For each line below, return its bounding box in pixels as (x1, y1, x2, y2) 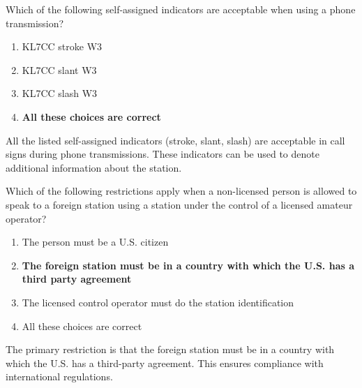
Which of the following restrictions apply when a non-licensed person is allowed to (6, 184, 357, 198)
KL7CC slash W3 (22, 86, 98, 100)
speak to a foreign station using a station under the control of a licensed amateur (6, 197, 353, 211)
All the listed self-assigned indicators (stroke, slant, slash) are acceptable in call (6, 133, 345, 147)
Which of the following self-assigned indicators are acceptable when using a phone (6, 2, 356, 16)
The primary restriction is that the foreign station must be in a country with (6, 342, 335, 357)
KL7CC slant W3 (22, 62, 97, 77)
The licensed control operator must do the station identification (22, 294, 294, 309)
